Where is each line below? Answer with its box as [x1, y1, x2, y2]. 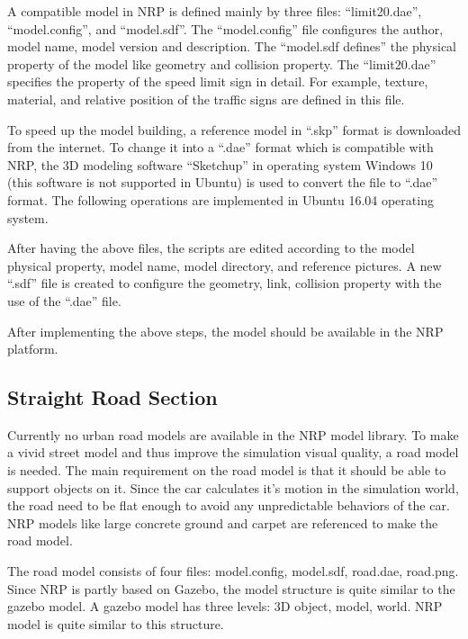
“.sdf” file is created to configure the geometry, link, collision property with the [7, 274, 442, 292]
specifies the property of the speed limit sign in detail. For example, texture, [7, 72, 428, 91]
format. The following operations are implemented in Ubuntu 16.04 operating [7, 190, 434, 209]
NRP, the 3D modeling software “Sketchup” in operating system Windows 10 [7, 155, 433, 174]
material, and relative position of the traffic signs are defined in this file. [7, 89, 405, 108]
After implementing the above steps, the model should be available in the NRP [7, 321, 444, 340]
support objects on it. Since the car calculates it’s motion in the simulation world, [7, 478, 459, 497]
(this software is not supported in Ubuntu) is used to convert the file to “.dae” [7, 173, 438, 192]
